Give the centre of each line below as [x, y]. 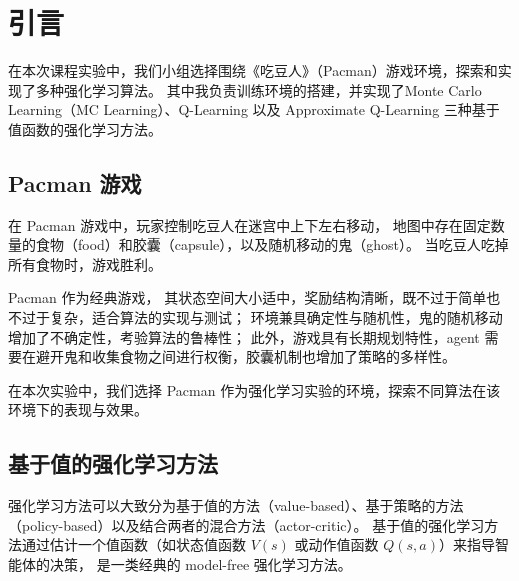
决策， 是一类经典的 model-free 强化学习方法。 [200, 564]
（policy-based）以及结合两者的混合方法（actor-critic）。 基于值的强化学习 [246, 524]
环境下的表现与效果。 [78, 409]
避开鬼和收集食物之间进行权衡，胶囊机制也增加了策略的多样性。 [245, 356]
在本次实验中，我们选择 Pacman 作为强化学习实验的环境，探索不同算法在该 [254, 389]
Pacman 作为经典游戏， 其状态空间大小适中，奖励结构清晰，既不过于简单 [247, 297]
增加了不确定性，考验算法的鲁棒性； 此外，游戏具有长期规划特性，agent [244, 336]
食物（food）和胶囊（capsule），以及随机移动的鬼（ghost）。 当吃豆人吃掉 [272, 244]
